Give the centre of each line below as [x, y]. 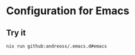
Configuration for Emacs [68, 11]
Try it [16, 33]
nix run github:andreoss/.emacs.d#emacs [57, 46]
